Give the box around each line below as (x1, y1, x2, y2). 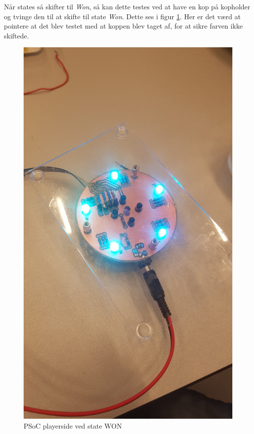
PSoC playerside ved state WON (24, 420, 122, 431)
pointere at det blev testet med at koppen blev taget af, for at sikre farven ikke (4, 21, 243, 31)
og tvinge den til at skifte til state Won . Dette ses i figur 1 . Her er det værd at (4, 11, 241, 21)
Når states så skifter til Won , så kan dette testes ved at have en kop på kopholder (4, 1, 251, 11)
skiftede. (4, 30, 29, 40)
